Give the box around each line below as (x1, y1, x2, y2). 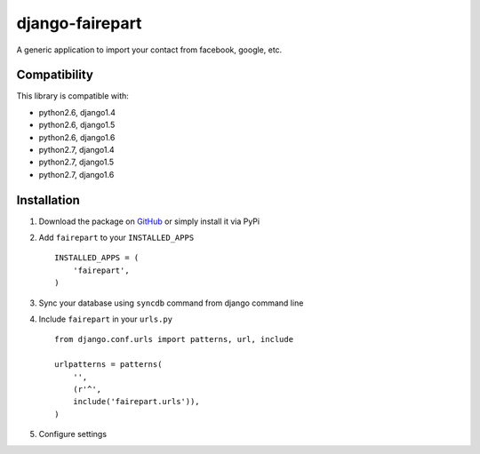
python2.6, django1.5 (38, 120, 116, 131)
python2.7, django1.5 (38, 156, 115, 168)
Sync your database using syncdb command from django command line (38, 298, 304, 308)
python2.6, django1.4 (38, 107, 116, 117)
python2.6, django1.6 (38, 131, 116, 142)
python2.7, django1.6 (38, 169, 115, 179)
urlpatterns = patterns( (54, 360, 163, 370)
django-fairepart (16, 13, 142, 33)
